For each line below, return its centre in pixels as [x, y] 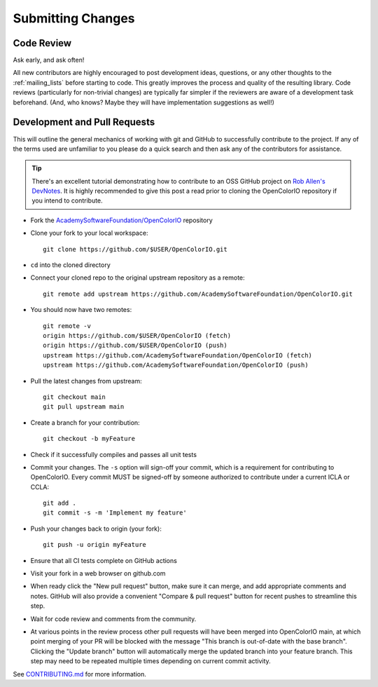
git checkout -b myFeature [89, 439]
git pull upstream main [84, 407]
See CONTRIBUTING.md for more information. [80, 674]
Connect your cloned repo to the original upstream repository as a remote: [138, 278]
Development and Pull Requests [84, 122]
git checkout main [75, 397]
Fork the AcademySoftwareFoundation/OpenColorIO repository [121, 220]
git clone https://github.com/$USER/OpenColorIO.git [135, 249]
